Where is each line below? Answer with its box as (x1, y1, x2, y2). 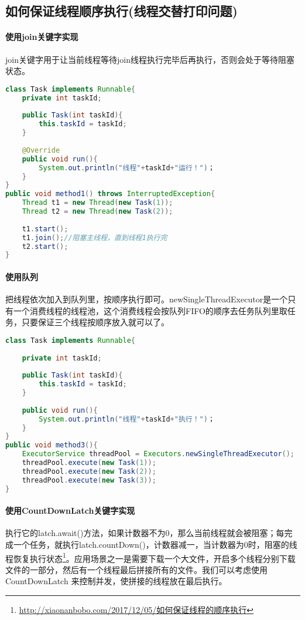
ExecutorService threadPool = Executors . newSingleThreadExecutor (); (22, 450, 295, 459)
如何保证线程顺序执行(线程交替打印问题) (5, 2, 238, 20)
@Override (22, 146, 60, 154)
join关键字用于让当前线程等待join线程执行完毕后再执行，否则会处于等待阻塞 (5, 53, 294, 65)
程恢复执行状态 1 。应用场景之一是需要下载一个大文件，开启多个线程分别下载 (5, 550, 296, 564)
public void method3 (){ (5, 441, 98, 450)
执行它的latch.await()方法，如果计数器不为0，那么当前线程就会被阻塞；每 (5, 527, 285, 539)
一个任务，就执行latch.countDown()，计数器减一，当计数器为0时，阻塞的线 (13, 538, 297, 550)
